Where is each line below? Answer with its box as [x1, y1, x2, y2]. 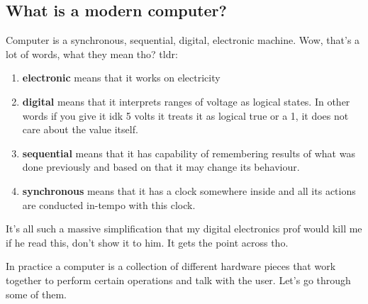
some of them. [6, 286, 67, 301]
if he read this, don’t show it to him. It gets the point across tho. [6, 235, 289, 249]
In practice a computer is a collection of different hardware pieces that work [6, 259, 336, 274]
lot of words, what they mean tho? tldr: [6, 46, 178, 61]
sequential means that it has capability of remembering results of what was [22, 145, 355, 160]
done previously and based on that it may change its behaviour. [22, 159, 300, 174]
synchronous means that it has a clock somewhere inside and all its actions [22, 183, 356, 198]
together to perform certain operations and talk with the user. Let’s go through [6, 272, 351, 287]
